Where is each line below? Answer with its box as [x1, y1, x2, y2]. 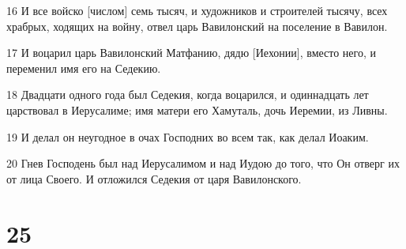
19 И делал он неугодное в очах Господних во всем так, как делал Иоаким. [6, 128, 369, 145]
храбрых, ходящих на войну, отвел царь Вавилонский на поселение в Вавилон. [6, 17, 388, 34]
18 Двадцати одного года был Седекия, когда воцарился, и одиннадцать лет [6, 86, 369, 103]
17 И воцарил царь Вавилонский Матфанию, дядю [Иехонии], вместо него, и [6, 44, 377, 61]
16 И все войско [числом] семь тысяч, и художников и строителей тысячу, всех [6, 2, 388, 18]
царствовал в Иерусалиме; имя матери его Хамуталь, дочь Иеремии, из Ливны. [6, 101, 388, 118]
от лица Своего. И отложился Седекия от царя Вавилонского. [6, 170, 302, 187]
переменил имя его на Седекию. [6, 59, 161, 76]
